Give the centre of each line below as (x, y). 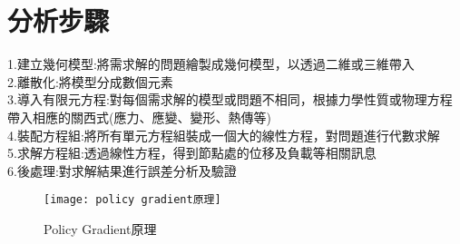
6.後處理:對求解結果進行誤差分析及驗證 (122, 170)
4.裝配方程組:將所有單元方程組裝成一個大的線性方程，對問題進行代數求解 (224, 135)
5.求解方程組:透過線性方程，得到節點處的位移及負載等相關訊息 (192, 153)
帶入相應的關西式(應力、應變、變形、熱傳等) (139, 117)
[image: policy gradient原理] (132, 200)
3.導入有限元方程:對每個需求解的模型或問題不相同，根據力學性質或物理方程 (230, 99)
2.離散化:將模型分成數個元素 (90, 81)
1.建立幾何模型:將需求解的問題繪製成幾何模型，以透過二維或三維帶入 (211, 64)
